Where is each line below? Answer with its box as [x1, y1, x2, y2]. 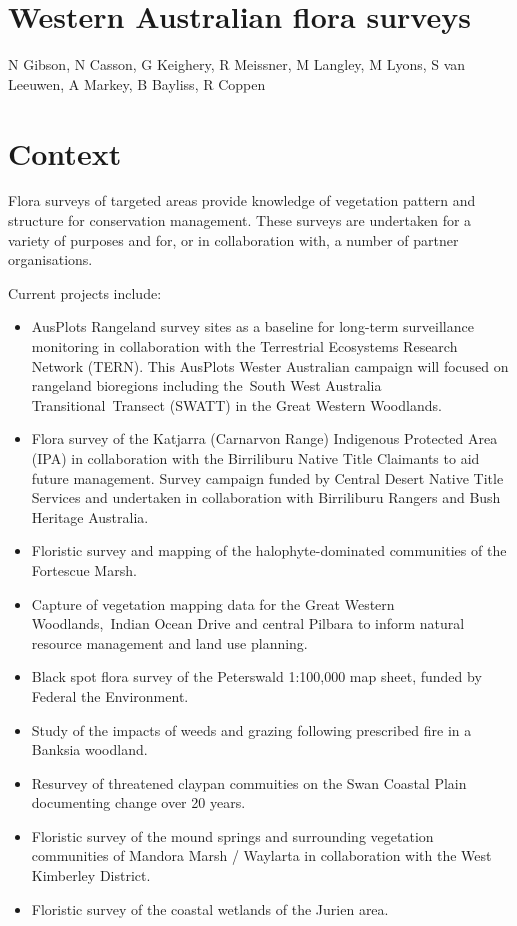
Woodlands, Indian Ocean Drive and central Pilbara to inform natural [31, 613, 465, 634]
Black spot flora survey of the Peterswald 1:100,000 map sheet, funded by [31, 666, 482, 687]
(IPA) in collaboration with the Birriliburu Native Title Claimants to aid [31, 447, 480, 468]
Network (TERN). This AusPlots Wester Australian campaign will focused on [31, 355, 509, 376]
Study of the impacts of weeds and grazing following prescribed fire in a [31, 719, 472, 740]
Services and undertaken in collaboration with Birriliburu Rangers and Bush [31, 487, 501, 508]
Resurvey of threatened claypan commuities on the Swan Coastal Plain [31, 772, 467, 793]
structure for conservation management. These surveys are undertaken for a [8, 210, 472, 231]
